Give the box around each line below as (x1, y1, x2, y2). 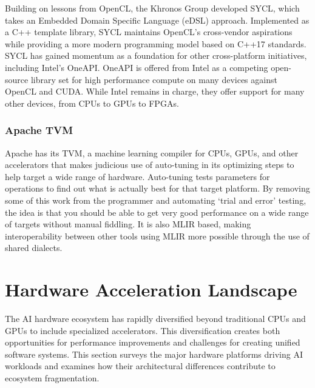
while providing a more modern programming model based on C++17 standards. (5, 37, 307, 50)
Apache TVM (5, 122, 73, 138)
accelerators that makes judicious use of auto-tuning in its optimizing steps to (5, 158, 294, 171)
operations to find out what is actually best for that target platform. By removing (5, 182, 310, 195)
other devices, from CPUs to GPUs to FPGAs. (5, 96, 179, 109)
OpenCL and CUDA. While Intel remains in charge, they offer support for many (5, 85, 305, 98)
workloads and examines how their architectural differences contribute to (5, 360, 276, 372)
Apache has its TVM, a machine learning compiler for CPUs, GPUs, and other (5, 146, 299, 159)
